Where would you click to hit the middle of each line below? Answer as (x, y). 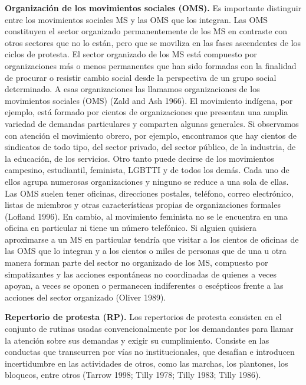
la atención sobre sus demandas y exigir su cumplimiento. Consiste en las (137, 340)
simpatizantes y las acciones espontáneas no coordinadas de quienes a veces (141, 274)
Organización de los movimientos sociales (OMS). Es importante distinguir (153, 8)
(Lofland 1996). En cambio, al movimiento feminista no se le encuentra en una (146, 216)
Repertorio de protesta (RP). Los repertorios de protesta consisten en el (143, 317)
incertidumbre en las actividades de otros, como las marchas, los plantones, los (147, 363)
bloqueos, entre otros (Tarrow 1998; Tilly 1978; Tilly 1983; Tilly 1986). (133, 375)
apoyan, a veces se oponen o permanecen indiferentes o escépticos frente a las (144, 286)
